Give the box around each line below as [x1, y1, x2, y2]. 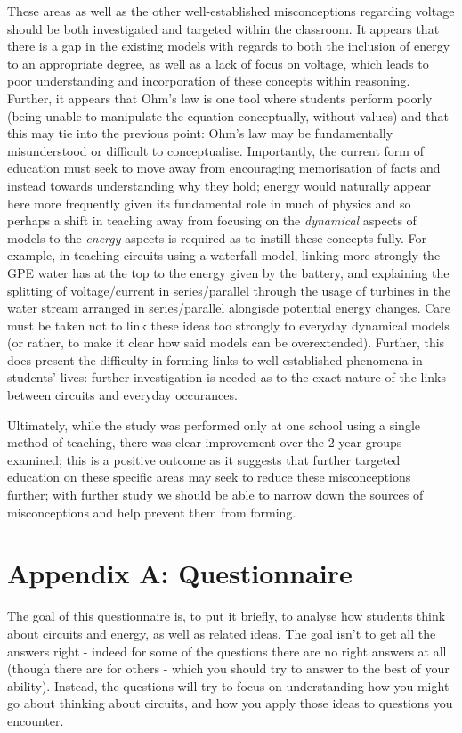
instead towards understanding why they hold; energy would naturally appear [7, 175, 432, 194]
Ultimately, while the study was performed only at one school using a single [7, 415, 421, 434]
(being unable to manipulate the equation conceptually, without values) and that [7, 106, 449, 125]
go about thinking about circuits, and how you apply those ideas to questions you [7, 694, 453, 713]
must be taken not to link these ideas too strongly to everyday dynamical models [7, 315, 450, 334]
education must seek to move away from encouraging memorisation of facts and [7, 159, 441, 177]
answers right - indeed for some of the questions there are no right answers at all [7, 641, 447, 660]
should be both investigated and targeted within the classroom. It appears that [7, 19, 440, 37]
